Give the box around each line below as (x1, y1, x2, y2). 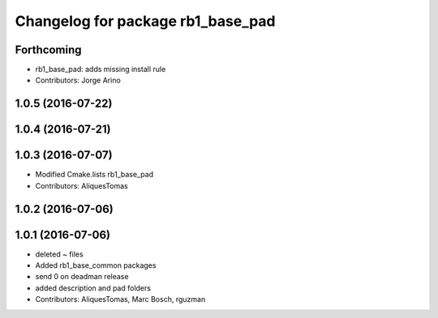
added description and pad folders (35, 283, 152, 293)
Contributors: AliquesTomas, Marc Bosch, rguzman (35, 295, 206, 304)
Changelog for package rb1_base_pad (15, 12, 276, 30)
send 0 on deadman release (35, 272, 129, 282)
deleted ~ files (35, 249, 84, 259)
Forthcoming (15, 43, 82, 57)
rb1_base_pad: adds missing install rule (35, 65, 166, 74)
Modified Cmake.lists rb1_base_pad (35, 170, 154, 180)
